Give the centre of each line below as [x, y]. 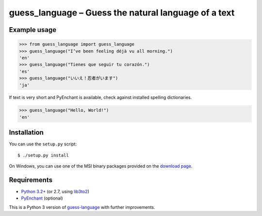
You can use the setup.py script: [43, 144]
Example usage [33, 30]
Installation [26, 132]
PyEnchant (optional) [42, 198]
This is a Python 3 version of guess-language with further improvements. [82, 207]
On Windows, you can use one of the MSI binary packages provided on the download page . [101, 166]
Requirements [31, 180]
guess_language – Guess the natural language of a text [122, 13]
